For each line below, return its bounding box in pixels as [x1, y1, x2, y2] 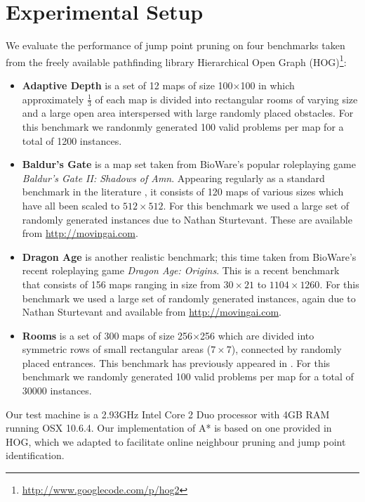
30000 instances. [22, 383, 92, 398]
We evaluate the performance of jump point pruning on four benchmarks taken [6, 38, 345, 53]
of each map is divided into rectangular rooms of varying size [95, 91, 358, 106]
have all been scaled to [22, 198, 120, 212]
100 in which [240, 77, 295, 92]
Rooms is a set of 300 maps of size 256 [22, 328, 193, 342]
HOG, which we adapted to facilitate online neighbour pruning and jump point [6, 434, 346, 449]
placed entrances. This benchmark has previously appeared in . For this [22, 355, 331, 370]
